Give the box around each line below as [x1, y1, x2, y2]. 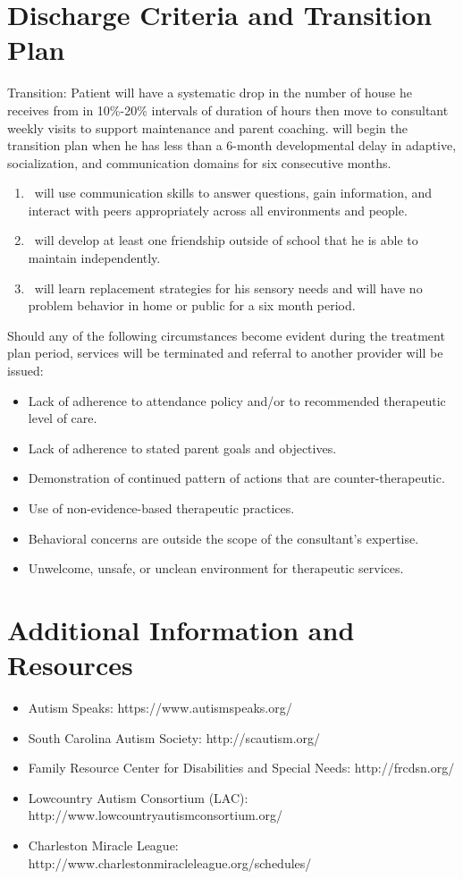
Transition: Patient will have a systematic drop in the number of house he [7, 83, 412, 102]
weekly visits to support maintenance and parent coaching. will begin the [7, 118, 408, 137]
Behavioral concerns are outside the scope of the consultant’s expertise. [28, 528, 419, 547]
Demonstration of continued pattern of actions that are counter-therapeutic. [28, 469, 445, 487]
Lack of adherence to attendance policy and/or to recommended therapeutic [28, 391, 446, 410]
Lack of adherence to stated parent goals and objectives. [28, 438, 337, 457]
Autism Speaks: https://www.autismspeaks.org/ [28, 698, 292, 717]
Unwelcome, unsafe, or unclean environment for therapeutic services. [28, 559, 404, 578]
